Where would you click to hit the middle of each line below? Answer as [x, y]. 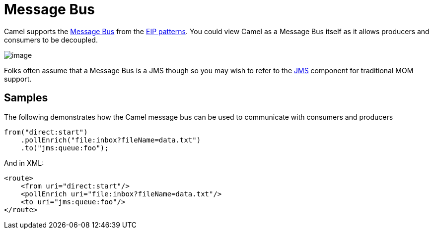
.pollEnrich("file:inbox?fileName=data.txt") [111, 140]
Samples [26, 98]
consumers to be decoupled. [51, 40]
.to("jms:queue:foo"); [65, 148]
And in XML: [24, 163]
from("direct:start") [46, 132]
